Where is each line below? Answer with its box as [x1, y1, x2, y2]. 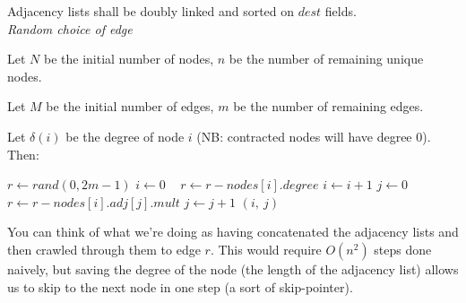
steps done [374, 239, 432, 258]
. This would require [210, 239, 322, 258]
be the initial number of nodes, [43, 49, 214, 68]
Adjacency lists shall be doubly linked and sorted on [7, 2, 295, 20]
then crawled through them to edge [7, 239, 201, 258]
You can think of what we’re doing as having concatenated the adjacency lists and [7, 222, 459, 241]
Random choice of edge [7, 19, 133, 38]
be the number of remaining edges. [233, 97, 424, 116]
